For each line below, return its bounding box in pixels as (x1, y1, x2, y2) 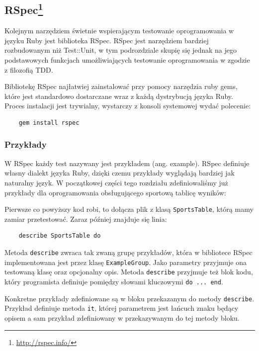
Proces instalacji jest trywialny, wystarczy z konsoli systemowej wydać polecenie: (4, 100, 251, 111)
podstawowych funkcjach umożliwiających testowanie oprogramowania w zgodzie (4, 54, 250, 65)
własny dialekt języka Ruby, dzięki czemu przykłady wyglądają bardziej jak (4, 168, 235, 178)
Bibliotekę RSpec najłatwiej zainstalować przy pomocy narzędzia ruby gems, (4, 81, 238, 91)
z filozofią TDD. (4, 64, 53, 75)
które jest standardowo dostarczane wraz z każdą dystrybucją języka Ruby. (4, 90, 233, 101)
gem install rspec (18, 119, 80, 126)
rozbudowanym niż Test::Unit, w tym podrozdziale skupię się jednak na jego (4, 45, 237, 55)
